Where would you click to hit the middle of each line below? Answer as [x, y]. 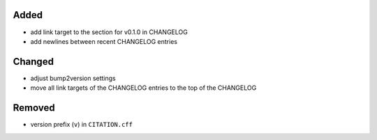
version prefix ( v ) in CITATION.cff [81, 125]
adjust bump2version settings [73, 78]
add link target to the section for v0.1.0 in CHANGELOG [109, 32]
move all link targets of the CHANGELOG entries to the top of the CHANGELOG [143, 88]
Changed [33, 62]
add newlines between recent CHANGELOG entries [104, 41]
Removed [34, 108]
